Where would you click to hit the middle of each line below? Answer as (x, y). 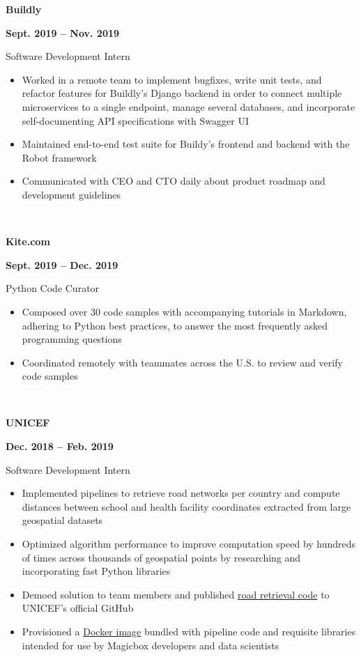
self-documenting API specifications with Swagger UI (135, 120)
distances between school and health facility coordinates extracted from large (186, 506)
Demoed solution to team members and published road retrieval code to (176, 594)
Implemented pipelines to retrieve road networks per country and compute (181, 493)
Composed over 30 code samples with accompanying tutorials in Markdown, (184, 311)
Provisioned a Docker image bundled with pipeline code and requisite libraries (189, 631)
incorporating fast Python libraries (96, 571)
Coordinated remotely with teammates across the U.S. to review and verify (182, 362)
